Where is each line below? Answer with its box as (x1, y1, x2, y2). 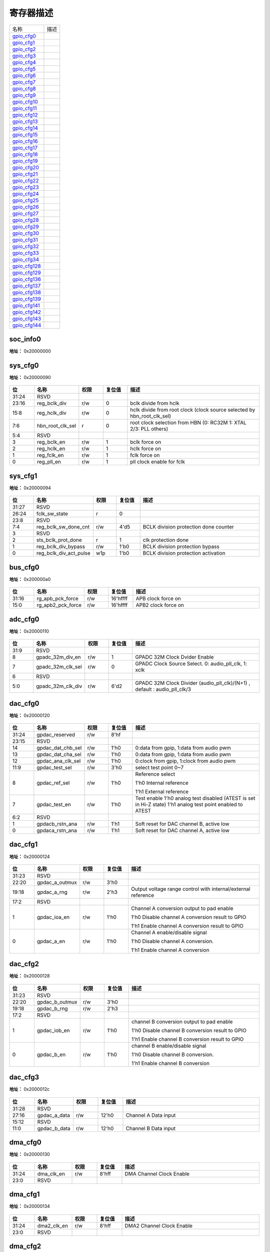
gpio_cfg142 (12, 308, 41, 316)
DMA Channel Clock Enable (124, 1170, 190, 1177)
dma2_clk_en (37, 1222, 68, 1229)
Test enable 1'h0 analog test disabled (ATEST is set (135, 794, 255, 801)
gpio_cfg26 (12, 203, 39, 210)
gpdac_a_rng (36, 888, 67, 895)
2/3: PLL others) (130, 426, 168, 433)
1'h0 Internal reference (135, 779, 188, 786)
